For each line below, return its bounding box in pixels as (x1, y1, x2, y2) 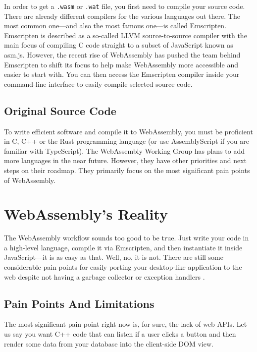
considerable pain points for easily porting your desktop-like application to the (4, 262, 242, 272)
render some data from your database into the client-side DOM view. (4, 338, 213, 349)
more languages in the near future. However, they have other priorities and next (4, 155, 247, 166)
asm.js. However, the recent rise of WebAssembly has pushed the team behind (4, 50, 241, 60)
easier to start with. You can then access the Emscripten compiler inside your (4, 69, 240, 79)
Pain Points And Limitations (4, 295, 154, 311)
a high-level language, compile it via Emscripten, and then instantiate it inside (4, 242, 243, 252)
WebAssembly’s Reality (4, 204, 168, 224)
